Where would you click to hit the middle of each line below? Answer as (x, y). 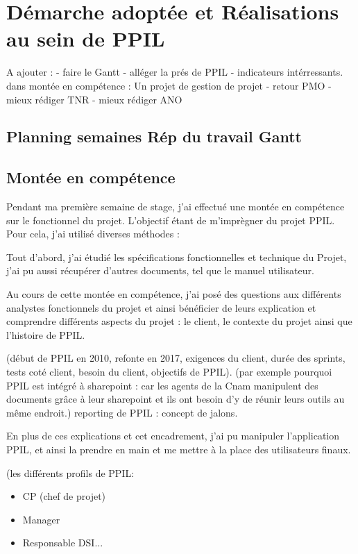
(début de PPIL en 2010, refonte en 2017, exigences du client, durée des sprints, (176, 358)
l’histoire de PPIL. (46, 334)
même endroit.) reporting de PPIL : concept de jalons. (122, 412)
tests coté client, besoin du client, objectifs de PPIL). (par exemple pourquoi (169, 372)
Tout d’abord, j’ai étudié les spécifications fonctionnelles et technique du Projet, (177, 257)
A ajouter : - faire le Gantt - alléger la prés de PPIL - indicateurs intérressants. (175, 72)
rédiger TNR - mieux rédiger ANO (109, 99)
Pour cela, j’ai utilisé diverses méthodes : (93, 234)
